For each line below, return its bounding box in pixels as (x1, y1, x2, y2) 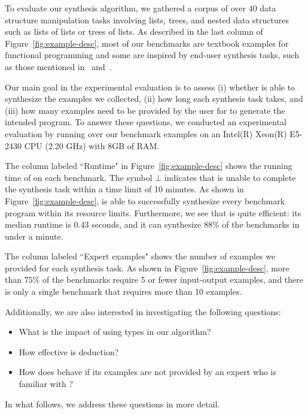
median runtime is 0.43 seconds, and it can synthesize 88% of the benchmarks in (5, 218, 300, 231)
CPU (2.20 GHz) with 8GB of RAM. (24, 139, 160, 152)
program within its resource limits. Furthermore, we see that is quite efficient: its (5, 206, 301, 219)
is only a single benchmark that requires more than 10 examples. (5, 285, 242, 298)
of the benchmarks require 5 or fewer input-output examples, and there (42, 273, 303, 286)
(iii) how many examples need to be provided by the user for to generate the (5, 104, 285, 116)
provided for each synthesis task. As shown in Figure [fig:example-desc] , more (5, 261, 289, 274)
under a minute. (5, 229, 63, 242)
